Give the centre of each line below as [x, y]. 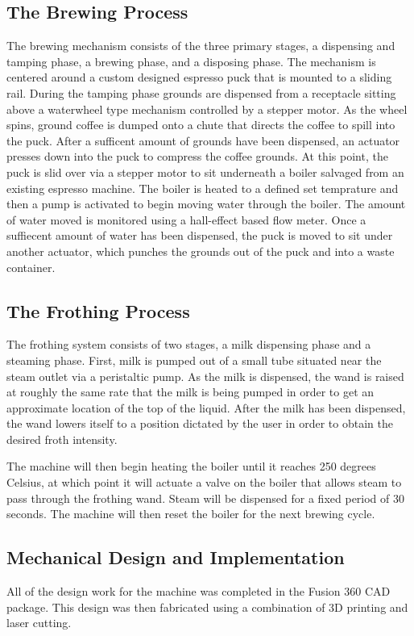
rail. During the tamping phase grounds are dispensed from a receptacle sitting [201, 92]
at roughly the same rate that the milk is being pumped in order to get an [190, 392]
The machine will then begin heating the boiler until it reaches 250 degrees [191, 466]
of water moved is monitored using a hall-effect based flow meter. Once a [186, 219]
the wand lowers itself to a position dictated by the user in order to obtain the [200, 423]
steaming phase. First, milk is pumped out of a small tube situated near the [194, 360]
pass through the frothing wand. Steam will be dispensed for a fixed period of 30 [206, 498]
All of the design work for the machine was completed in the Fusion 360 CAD [199, 591]
